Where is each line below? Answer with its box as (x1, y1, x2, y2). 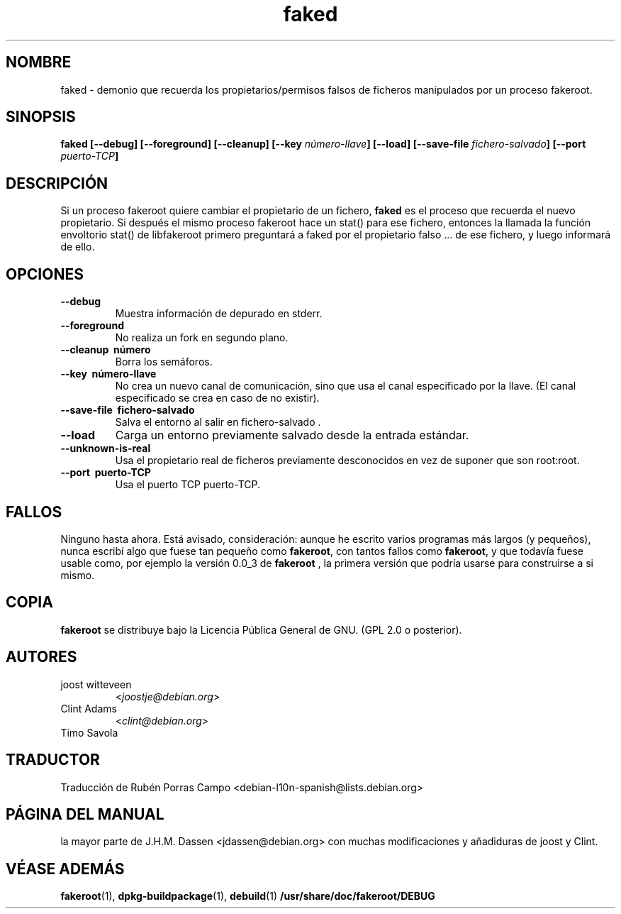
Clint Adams (60, 702, 117, 715)
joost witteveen (60, 678, 132, 690)
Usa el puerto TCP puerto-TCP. (115, 478, 260, 491)
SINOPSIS (6, 108, 76, 126)
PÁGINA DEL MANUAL (6, 805, 164, 823)
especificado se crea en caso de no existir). (115, 392, 320, 404)
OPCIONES (6, 265, 84, 283)
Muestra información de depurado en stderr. (115, 307, 323, 320)
